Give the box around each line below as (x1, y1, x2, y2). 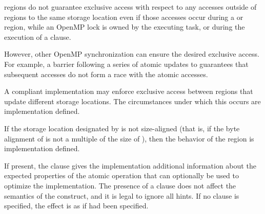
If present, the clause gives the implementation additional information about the (4, 160, 256, 171)
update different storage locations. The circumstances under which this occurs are (4, 96, 261, 106)
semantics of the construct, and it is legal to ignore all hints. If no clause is (4, 190, 239, 201)
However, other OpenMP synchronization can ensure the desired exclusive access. (4, 49, 259, 59)
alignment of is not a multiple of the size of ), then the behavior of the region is (4, 133, 254, 144)
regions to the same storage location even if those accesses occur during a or (4, 11, 243, 22)
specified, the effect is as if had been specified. (4, 200, 149, 211)
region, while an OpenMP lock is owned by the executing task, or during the (4, 21, 245, 32)
